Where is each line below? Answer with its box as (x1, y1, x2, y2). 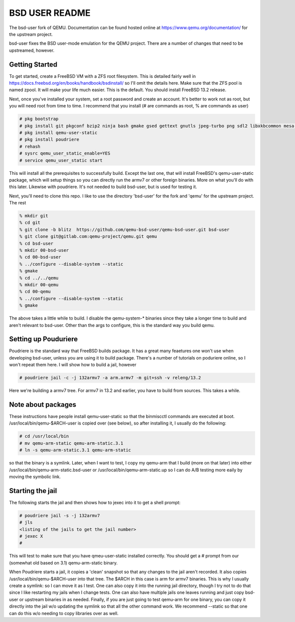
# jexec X (19, 533, 43, 539)
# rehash (19, 143, 41, 149)
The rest (9, 200, 27, 206)
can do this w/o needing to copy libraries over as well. (9, 610, 119, 616)
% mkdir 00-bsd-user (19, 248, 69, 253)
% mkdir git (19, 213, 49, 219)
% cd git (19, 220, 41, 226)
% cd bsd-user (19, 240, 54, 246)
